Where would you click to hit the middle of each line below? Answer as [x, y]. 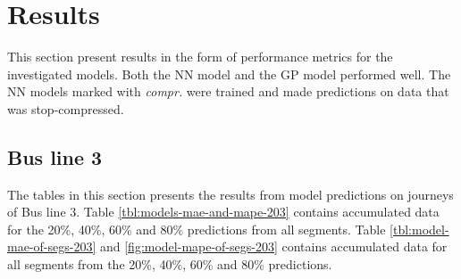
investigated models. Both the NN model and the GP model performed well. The [229, 74]
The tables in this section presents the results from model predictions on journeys [230, 194]
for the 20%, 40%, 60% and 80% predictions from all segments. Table [197, 229]
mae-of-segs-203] [52, 246]
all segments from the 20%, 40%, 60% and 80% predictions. [170, 264]
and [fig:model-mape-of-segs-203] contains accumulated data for [273, 246]
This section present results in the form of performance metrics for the [200, 57]
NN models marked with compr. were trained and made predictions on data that [228, 91]
